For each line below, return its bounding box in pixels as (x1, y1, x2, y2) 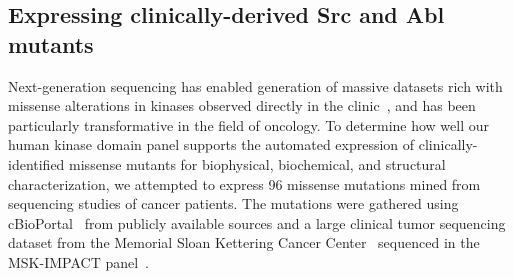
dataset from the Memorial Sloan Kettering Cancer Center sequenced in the (8, 232, 480, 253)
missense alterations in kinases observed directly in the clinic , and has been (8, 95, 476, 116)
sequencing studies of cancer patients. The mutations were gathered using (8, 193, 459, 214)
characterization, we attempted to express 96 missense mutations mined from (8, 173, 481, 194)
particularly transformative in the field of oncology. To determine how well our (8, 114, 490, 135)
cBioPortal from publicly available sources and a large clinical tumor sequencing (8, 212, 506, 233)
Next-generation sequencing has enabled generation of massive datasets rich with (8, 75, 503, 96)
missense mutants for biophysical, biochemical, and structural (69, 153, 446, 174)
